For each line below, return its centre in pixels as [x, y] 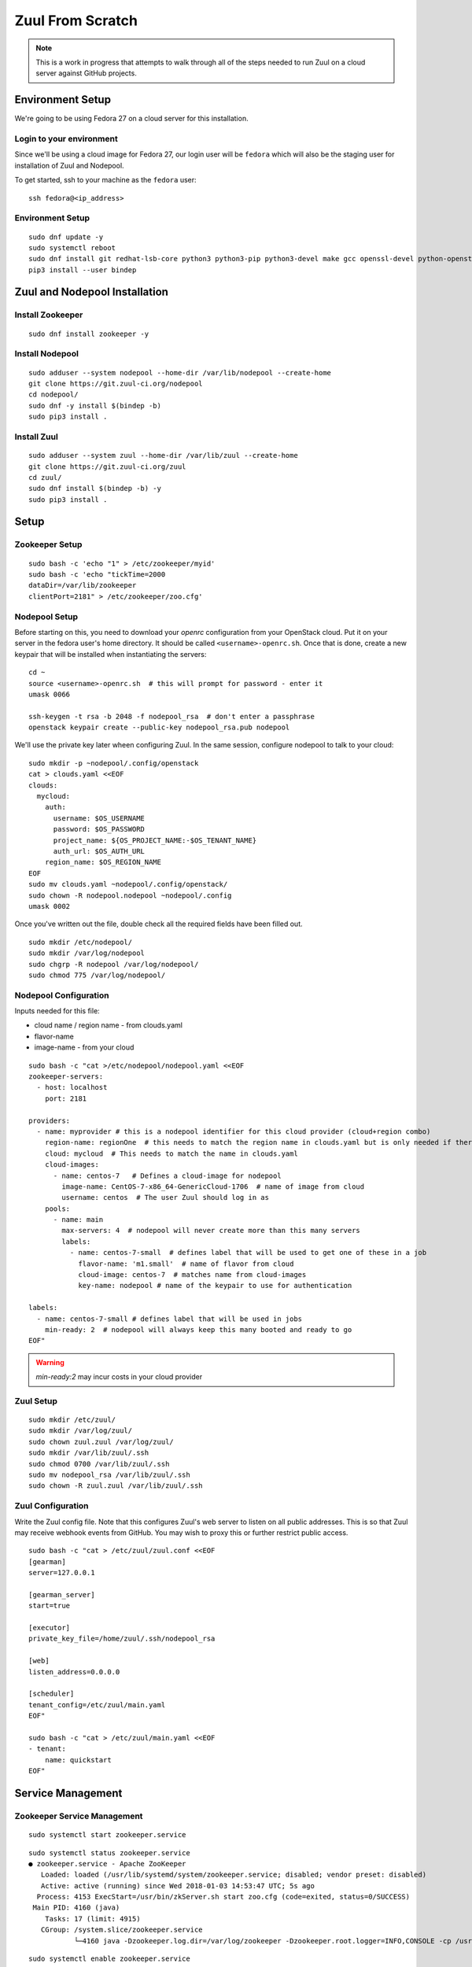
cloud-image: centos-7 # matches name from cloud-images [192, 1275]
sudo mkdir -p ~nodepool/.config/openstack [114, 763]
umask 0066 [50, 694]
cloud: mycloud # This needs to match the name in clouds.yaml [171, 1153]
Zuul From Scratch [76, 20]
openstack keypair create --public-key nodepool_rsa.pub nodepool [159, 727]
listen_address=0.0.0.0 [74, 1672]
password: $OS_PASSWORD [99, 829]
